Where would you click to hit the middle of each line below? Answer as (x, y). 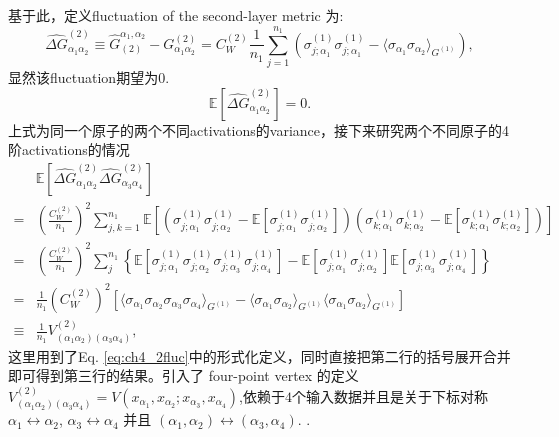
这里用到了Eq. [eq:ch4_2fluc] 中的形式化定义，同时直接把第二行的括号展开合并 (259, 355)
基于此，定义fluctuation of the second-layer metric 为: (176, 15)
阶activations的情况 (69, 149)
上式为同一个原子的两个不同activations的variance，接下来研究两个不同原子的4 (259, 129)
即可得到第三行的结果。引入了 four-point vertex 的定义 (183, 375)
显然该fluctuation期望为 (83, 77)
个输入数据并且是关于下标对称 (389, 395)
